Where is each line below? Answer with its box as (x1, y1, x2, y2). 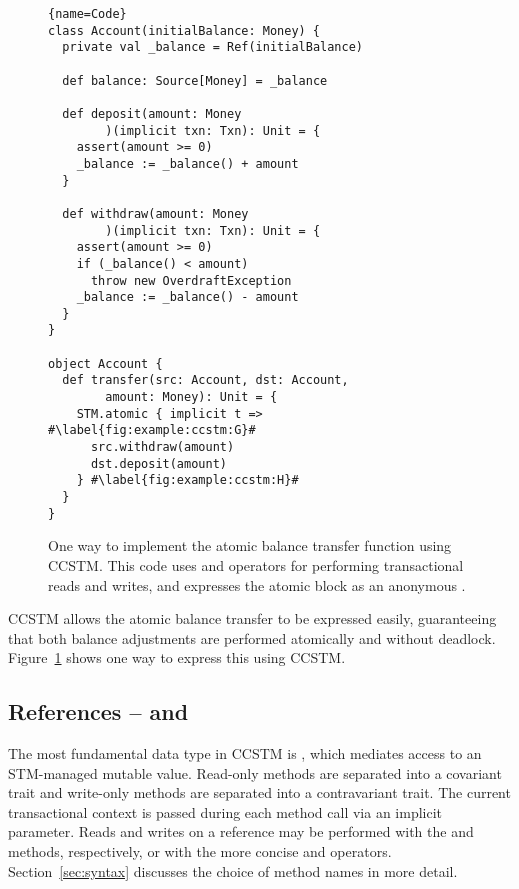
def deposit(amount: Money (62, 106, 242, 121)
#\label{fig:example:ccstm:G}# (48, 423, 256, 438)
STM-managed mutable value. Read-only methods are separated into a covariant (8, 762, 502, 783)
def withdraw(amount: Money (62, 206, 249, 221)
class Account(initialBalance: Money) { (48, 23, 321, 38)
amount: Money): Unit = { (105, 390, 278, 405)
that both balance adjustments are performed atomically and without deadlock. (8, 627, 496, 648)
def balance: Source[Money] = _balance (62, 73, 328, 88)
